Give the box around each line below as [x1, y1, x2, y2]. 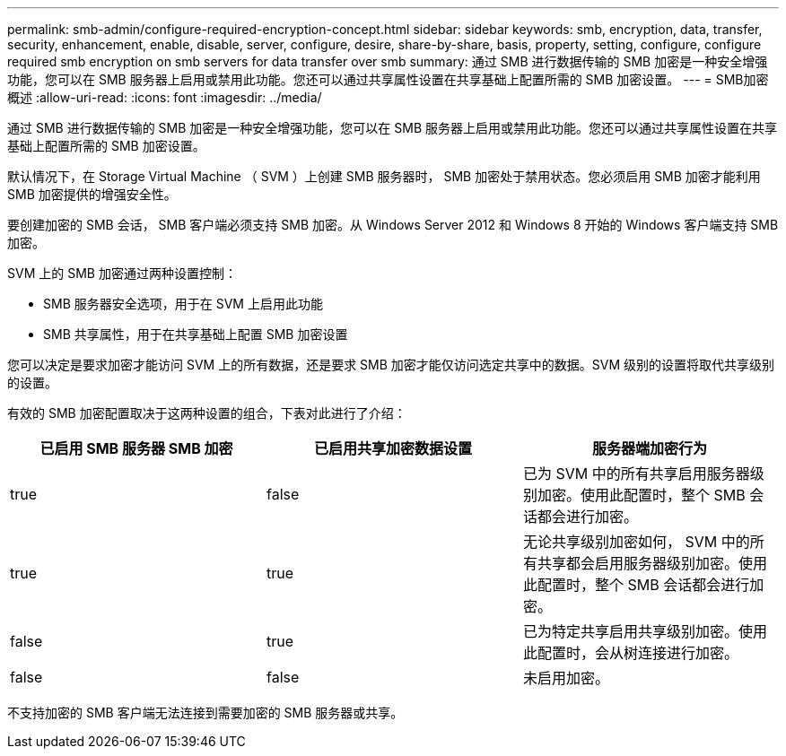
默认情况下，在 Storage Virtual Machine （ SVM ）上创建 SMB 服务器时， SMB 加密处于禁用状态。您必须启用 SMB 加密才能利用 [7, 169, 761, 184]
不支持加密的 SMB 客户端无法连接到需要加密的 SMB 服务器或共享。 [7, 705, 404, 720]
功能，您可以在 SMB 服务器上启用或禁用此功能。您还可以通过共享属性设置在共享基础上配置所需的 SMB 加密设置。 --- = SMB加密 [7, 72, 769, 87]
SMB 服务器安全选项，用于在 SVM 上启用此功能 [43, 296, 323, 311]
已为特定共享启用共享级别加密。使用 [522, 622, 767, 640]
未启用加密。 [522, 669, 609, 687]
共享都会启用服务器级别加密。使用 [537, 554, 767, 572]
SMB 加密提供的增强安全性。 [7, 187, 177, 202]
